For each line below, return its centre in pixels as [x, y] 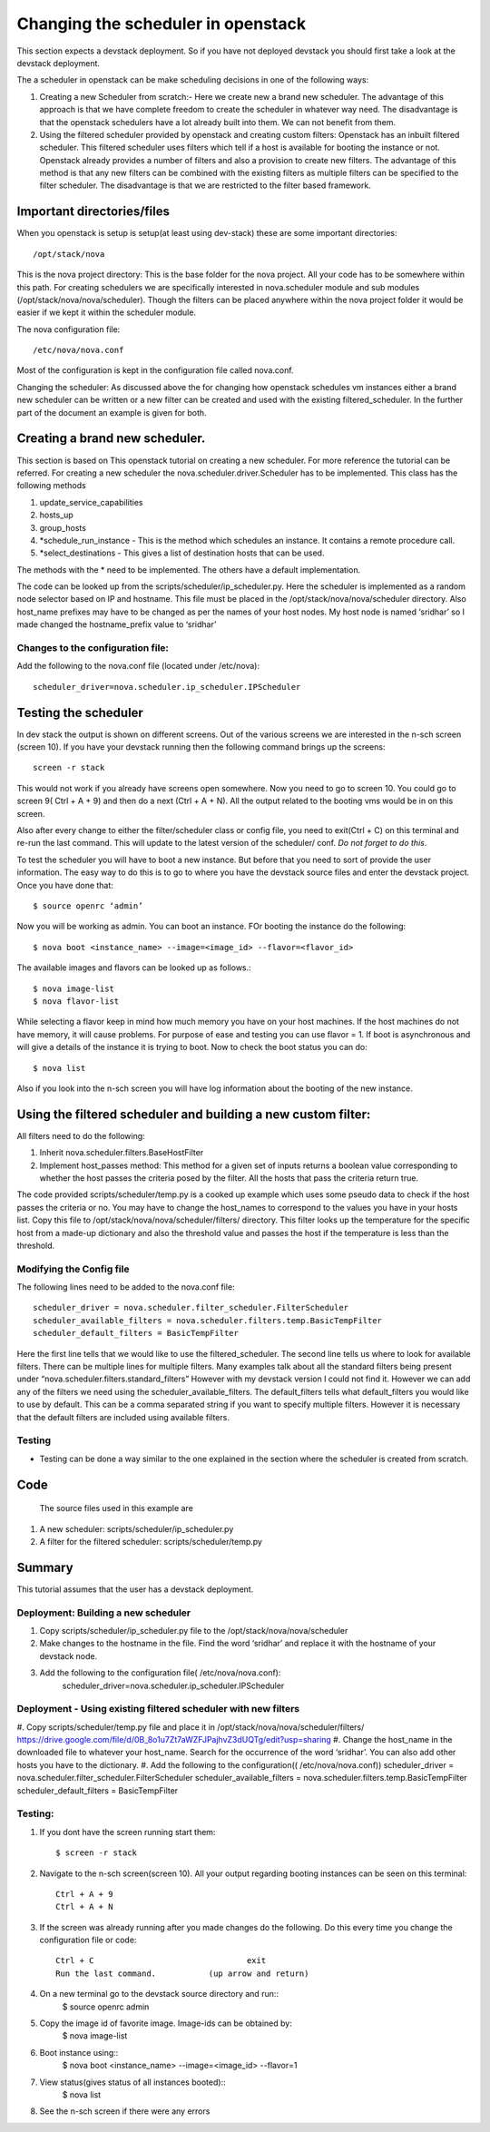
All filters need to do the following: [81, 1135]
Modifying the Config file [73, 1269]
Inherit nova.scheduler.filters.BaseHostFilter [122, 1153]
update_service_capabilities [91, 502]
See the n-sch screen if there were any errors [125, 2111]
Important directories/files [93, 212]
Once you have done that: [65, 885]
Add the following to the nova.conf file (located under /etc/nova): [138, 666]
